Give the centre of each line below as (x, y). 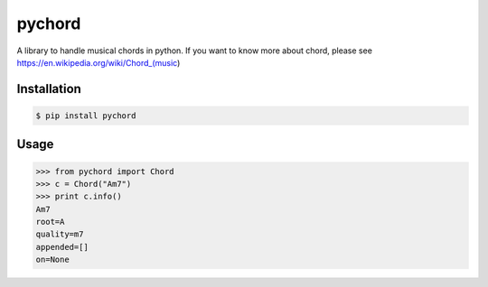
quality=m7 (60, 234)
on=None (52, 260)
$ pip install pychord (86, 116)
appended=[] (62, 247)
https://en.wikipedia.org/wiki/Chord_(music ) (99, 62)
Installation (49, 89)
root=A (50, 222)
